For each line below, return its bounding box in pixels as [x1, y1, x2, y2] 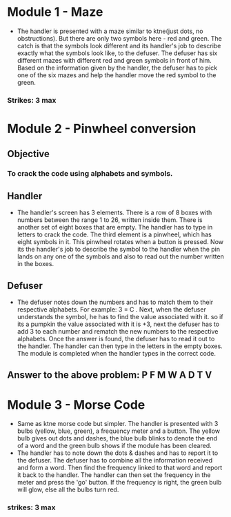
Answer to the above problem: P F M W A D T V [7, 369, 212, 381]
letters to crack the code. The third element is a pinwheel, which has [17, 230, 212, 239]
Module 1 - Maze [7, 4, 103, 20]
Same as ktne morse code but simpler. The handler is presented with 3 [17, 420, 219, 428]
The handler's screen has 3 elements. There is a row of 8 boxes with [17, 208, 212, 217]
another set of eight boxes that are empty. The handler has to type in [17, 223, 213, 232]
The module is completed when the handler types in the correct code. [17, 349, 216, 357]
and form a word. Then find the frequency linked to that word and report [17, 463, 223, 472]
